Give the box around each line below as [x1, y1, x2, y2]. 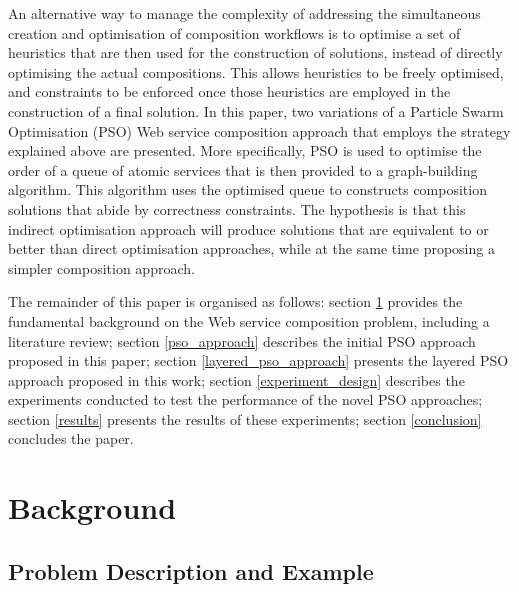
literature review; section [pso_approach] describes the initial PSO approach [8, 330, 476, 351]
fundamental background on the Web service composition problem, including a [8, 310, 490, 331]
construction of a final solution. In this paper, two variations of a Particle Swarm [8, 100, 504, 121]
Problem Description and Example [8, 555, 374, 586]
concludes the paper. [8, 428, 134, 449]
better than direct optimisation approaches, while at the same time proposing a [8, 238, 495, 259]
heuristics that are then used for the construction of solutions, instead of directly [8, 42, 503, 63]
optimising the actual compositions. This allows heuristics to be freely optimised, [8, 61, 504, 82]
